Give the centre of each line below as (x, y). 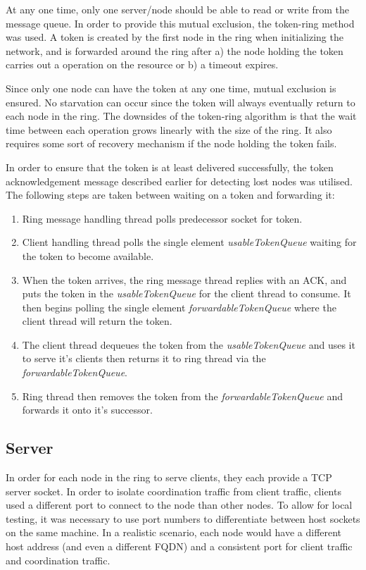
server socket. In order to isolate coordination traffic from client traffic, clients (173, 491)
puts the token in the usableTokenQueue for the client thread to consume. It (187, 293)
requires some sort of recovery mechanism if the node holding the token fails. (171, 143)
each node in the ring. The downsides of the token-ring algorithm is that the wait (181, 116)
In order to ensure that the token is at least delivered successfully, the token (170, 167)
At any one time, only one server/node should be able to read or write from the (178, 9)
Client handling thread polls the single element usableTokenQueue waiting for (189, 242)
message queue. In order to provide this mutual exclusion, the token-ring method (180, 23)
